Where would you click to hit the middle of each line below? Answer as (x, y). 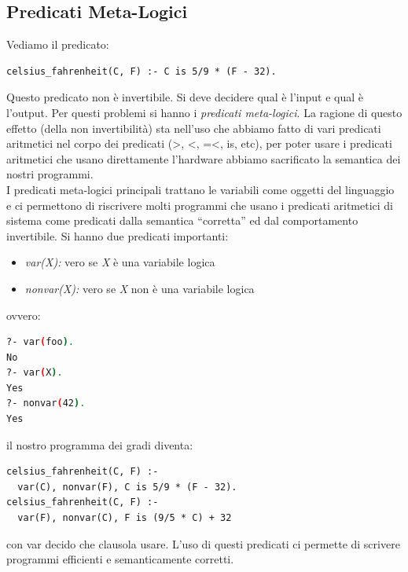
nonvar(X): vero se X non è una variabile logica (140, 288)
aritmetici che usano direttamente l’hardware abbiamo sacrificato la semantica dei (204, 158)
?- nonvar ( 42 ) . (46, 403)
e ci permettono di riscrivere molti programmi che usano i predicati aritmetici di (200, 205)
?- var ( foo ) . (40, 342)
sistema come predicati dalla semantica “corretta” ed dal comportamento (182, 220)
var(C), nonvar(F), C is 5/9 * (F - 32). (127, 487)
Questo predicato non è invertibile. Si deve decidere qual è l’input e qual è (185, 97)
